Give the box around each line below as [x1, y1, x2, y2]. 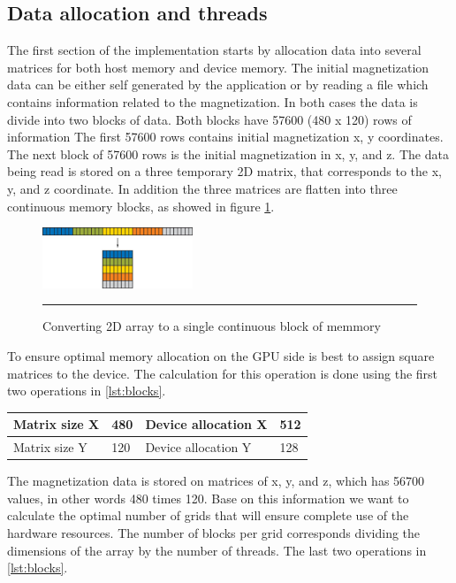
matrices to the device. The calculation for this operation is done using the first [7, 364, 438, 382]
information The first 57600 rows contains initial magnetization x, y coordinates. [7, 127, 444, 146]
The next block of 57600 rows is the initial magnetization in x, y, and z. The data [7, 144, 449, 163]
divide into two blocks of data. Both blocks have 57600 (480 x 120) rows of [7, 110, 412, 128]
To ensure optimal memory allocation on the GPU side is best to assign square [7, 346, 435, 364]
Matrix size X [13, 415, 100, 433]
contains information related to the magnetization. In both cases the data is [7, 92, 418, 111]
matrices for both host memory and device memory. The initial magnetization [7, 58, 429, 76]
